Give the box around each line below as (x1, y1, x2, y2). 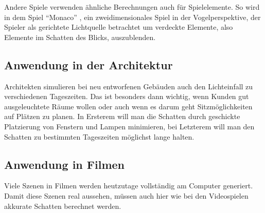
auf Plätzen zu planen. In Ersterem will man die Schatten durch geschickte (4, 111, 240, 122)
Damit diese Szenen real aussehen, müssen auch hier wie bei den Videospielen (4, 190, 249, 201)
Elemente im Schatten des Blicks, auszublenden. (4, 31, 156, 42)
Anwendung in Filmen (4, 156, 125, 172)
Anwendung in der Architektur (4, 56, 173, 72)
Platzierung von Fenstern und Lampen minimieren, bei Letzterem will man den (4, 121, 255, 131)
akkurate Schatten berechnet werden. (4, 200, 121, 211)
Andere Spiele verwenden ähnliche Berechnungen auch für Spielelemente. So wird (4, 2, 260, 12)
